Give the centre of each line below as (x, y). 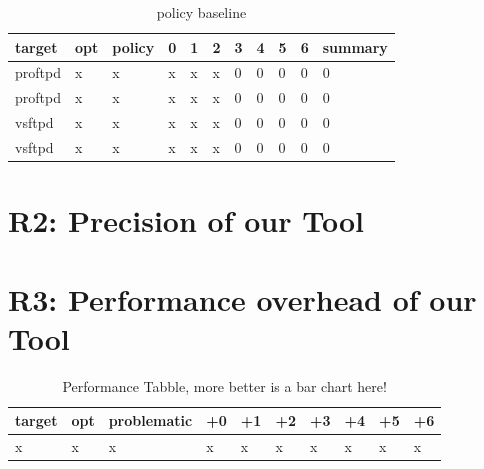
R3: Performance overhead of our (242, 298)
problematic (150, 420)
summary (355, 46)
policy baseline (201, 12)
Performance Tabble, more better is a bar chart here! (224, 385)
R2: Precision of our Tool (186, 220)
